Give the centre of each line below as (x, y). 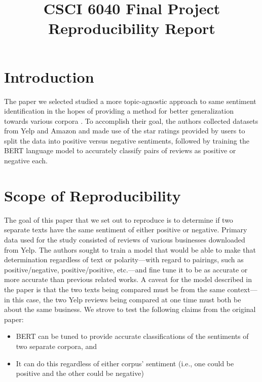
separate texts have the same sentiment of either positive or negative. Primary (126, 230)
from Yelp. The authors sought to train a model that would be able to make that (130, 249)
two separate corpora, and (57, 346)
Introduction (49, 76)
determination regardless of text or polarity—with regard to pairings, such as (124, 259)
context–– (242, 289)
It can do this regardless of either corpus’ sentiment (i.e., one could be (125, 363)
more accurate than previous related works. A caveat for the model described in (128, 279)
